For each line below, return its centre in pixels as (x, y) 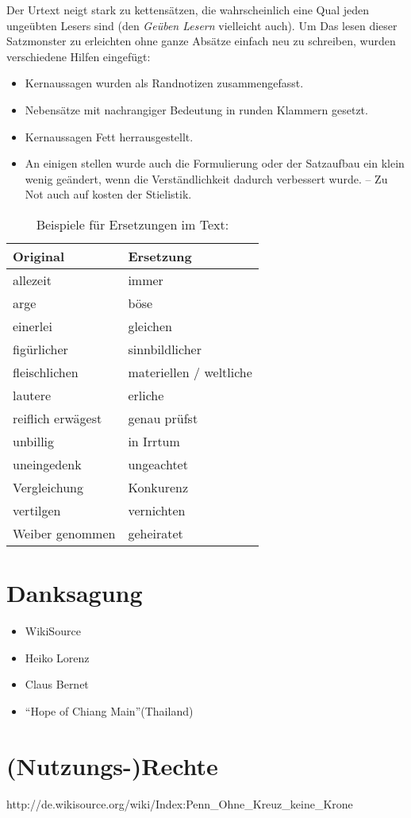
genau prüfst (163, 418)
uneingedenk (47, 464)
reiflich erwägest (58, 418)
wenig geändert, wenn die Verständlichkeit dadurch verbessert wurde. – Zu (206, 178)
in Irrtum (154, 441)
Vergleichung (48, 487)
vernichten (157, 510)
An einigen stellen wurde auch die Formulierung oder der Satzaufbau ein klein (215, 163)
